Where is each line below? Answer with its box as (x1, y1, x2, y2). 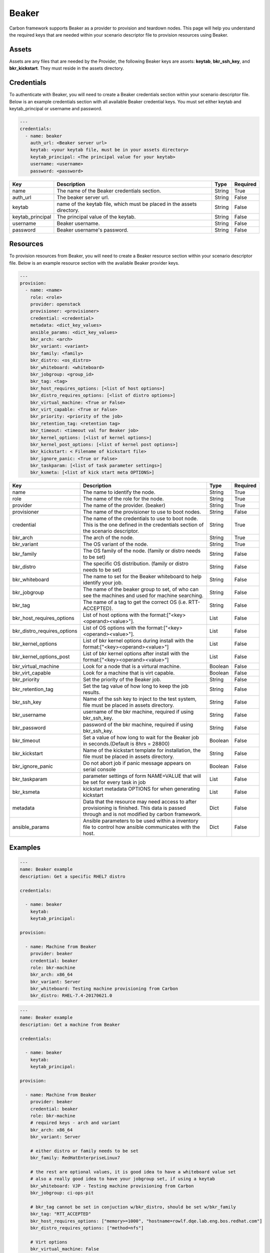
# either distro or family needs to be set (30, 1148, 138, 1154)
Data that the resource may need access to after (82, 798, 197, 805)
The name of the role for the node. (82, 495, 164, 502)
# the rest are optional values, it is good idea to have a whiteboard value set (30, 1169, 236, 1175)
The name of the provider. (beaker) (82, 502, 165, 509)
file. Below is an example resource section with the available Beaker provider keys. (9, 260, 179, 266)
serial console (82, 766, 116, 773)
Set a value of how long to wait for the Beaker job (82, 734, 199, 741)
